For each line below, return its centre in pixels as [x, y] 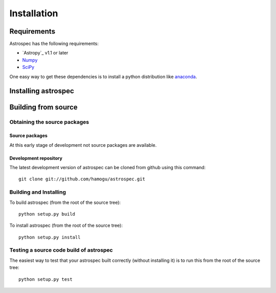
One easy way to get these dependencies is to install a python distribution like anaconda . [103, 76]
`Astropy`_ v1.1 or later [45, 53]
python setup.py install [50, 237]
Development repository [36, 158]
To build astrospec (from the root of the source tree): [65, 202]
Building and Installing [38, 192]
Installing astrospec [42, 91]
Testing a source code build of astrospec [61, 250]
